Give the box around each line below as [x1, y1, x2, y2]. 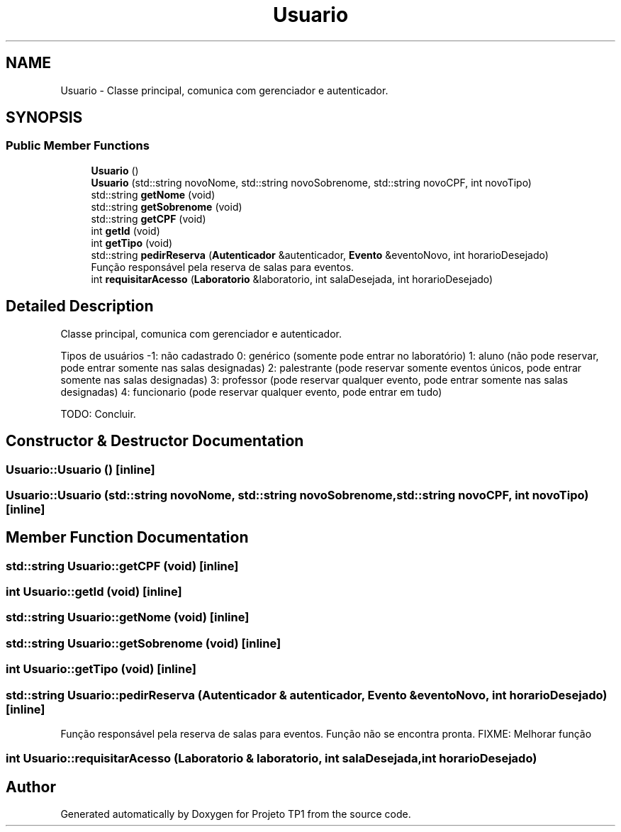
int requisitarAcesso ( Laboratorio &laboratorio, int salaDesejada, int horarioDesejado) [91, 272, 493, 285]
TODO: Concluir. [60, 407, 136, 420]
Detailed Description [6, 297, 154, 316]
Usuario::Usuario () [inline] [6, 462, 155, 477]
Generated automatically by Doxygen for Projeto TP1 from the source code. [60, 808, 411, 821]
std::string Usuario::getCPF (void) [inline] [6, 558, 239, 573]
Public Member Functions [6, 138, 150, 153]
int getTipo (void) [91, 236, 173, 249]
